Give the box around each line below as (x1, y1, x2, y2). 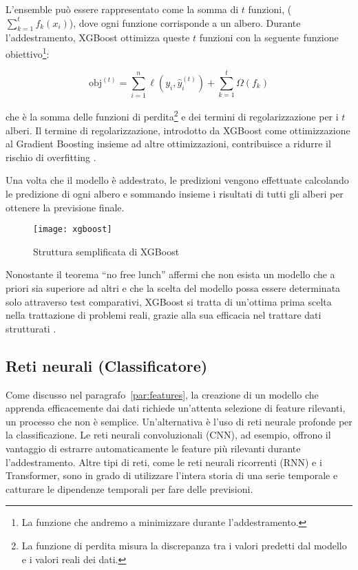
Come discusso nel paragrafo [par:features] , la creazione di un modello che (6, 387, 319, 401)
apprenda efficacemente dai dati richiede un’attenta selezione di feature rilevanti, (6, 401, 346, 415)
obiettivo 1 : (6, 44, 50, 61)
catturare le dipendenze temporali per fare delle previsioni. (6, 481, 253, 496)
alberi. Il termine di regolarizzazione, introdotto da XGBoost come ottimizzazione (6, 123, 350, 137)
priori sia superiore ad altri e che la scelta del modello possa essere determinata (6, 281, 341, 295)
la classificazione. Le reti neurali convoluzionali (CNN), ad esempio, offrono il (6, 427, 331, 442)
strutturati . (6, 321, 56, 335)
